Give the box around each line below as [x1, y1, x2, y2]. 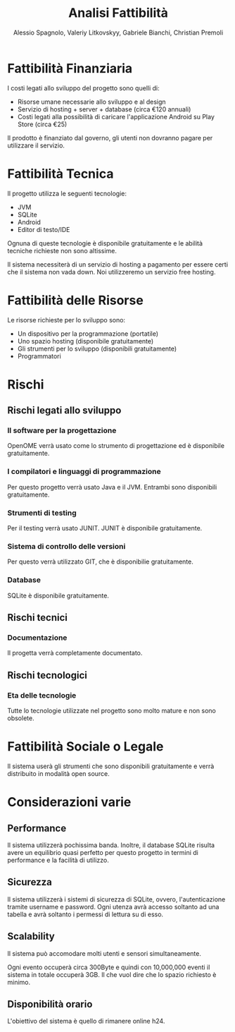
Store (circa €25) [17, 120, 68, 128]
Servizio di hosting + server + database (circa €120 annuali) [17, 104, 191, 114]
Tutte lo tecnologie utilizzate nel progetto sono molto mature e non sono [7, 707, 216, 715]
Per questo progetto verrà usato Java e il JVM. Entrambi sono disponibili [7, 482, 217, 491]
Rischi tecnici [7, 612, 68, 624]
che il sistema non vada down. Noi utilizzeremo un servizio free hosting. [7, 267, 216, 276]
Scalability [7, 930, 55, 942]
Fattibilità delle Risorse [7, 292, 144, 308]
